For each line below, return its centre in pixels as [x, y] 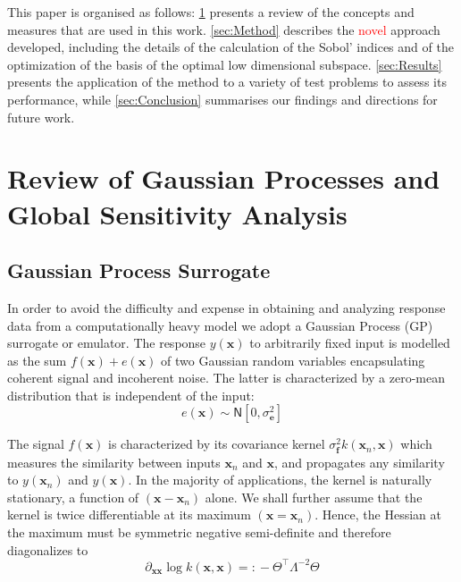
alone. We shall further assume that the [314, 497]
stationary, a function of [73, 497]
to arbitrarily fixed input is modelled [350, 343]
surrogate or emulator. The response [107, 343]
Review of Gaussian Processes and [224, 178]
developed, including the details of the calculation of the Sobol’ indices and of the [230, 47]
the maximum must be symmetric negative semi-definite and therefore [199, 532]
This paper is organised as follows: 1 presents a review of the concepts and [211, 12]
